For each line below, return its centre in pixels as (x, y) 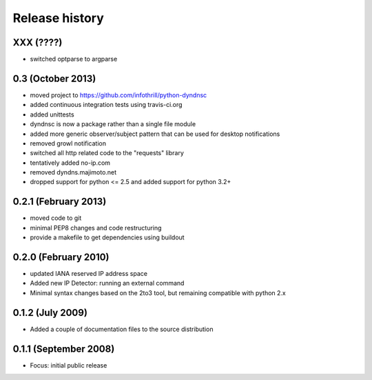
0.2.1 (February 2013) (60, 202)
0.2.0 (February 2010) (61, 257)
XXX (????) (38, 42)
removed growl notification (68, 143)
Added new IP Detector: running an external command (107, 283)
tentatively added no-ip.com (70, 163)
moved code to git (56, 218)
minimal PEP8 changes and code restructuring (96, 228)
